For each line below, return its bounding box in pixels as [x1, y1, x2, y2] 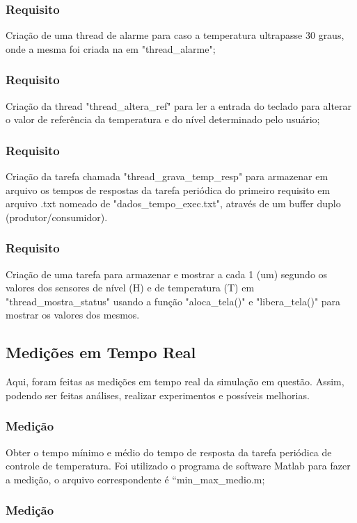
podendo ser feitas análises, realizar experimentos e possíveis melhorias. [6, 387, 310, 402]
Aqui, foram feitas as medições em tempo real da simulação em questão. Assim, [6, 374, 344, 389]
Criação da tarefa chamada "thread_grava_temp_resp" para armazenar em [6, 169, 328, 184]
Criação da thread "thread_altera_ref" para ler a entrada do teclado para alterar [6, 98, 352, 113]
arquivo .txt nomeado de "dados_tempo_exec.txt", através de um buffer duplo [6, 196, 341, 211]
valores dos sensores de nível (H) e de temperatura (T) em [6, 280, 255, 295]
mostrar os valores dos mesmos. [6, 307, 140, 322]
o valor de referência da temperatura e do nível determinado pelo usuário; [6, 112, 320, 127]
